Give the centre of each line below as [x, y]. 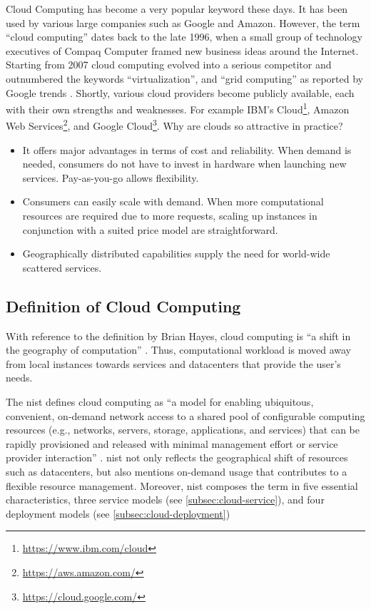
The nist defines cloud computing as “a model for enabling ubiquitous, [160, 401]
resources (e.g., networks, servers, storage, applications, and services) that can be [183, 430]
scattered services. [62, 267]
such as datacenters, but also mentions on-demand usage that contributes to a [177, 471]
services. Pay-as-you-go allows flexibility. [111, 177]
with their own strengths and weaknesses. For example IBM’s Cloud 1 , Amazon [178, 108]
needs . [19, 378]
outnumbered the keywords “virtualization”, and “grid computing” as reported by [184, 78]
